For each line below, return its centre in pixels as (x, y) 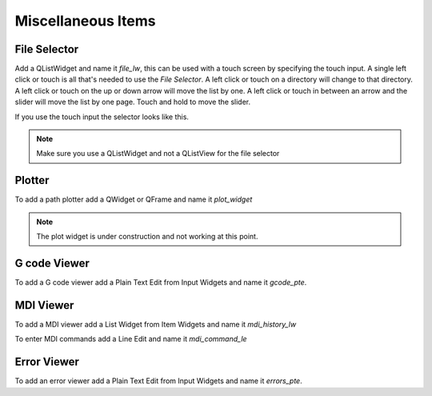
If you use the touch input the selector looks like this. (102, 117)
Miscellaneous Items (85, 21)
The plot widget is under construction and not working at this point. (147, 237)
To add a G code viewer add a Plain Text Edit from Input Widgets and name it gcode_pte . (161, 282)
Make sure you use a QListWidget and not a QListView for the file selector (158, 154)
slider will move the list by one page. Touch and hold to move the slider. (133, 102)
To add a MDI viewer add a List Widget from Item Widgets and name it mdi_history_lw (156, 324)
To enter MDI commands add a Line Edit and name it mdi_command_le (131, 339)
